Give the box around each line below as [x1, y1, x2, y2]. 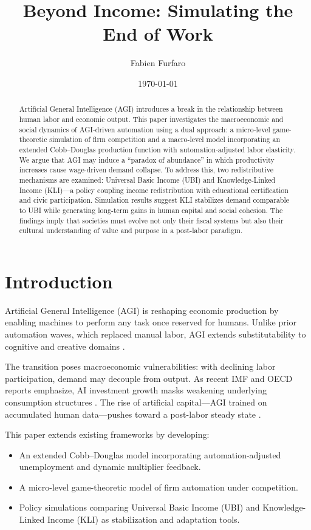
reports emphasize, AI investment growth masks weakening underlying [5, 384, 267, 396]
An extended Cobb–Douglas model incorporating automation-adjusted [19, 448, 281, 461]
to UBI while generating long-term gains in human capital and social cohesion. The [19, 205, 283, 215]
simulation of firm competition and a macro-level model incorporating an [49, 134, 281, 144]
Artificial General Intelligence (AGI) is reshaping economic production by [5, 304, 279, 316]
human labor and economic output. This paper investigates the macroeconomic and [19, 114, 284, 124]
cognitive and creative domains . [5, 339, 125, 352]
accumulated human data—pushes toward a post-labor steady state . [5, 407, 261, 420]
